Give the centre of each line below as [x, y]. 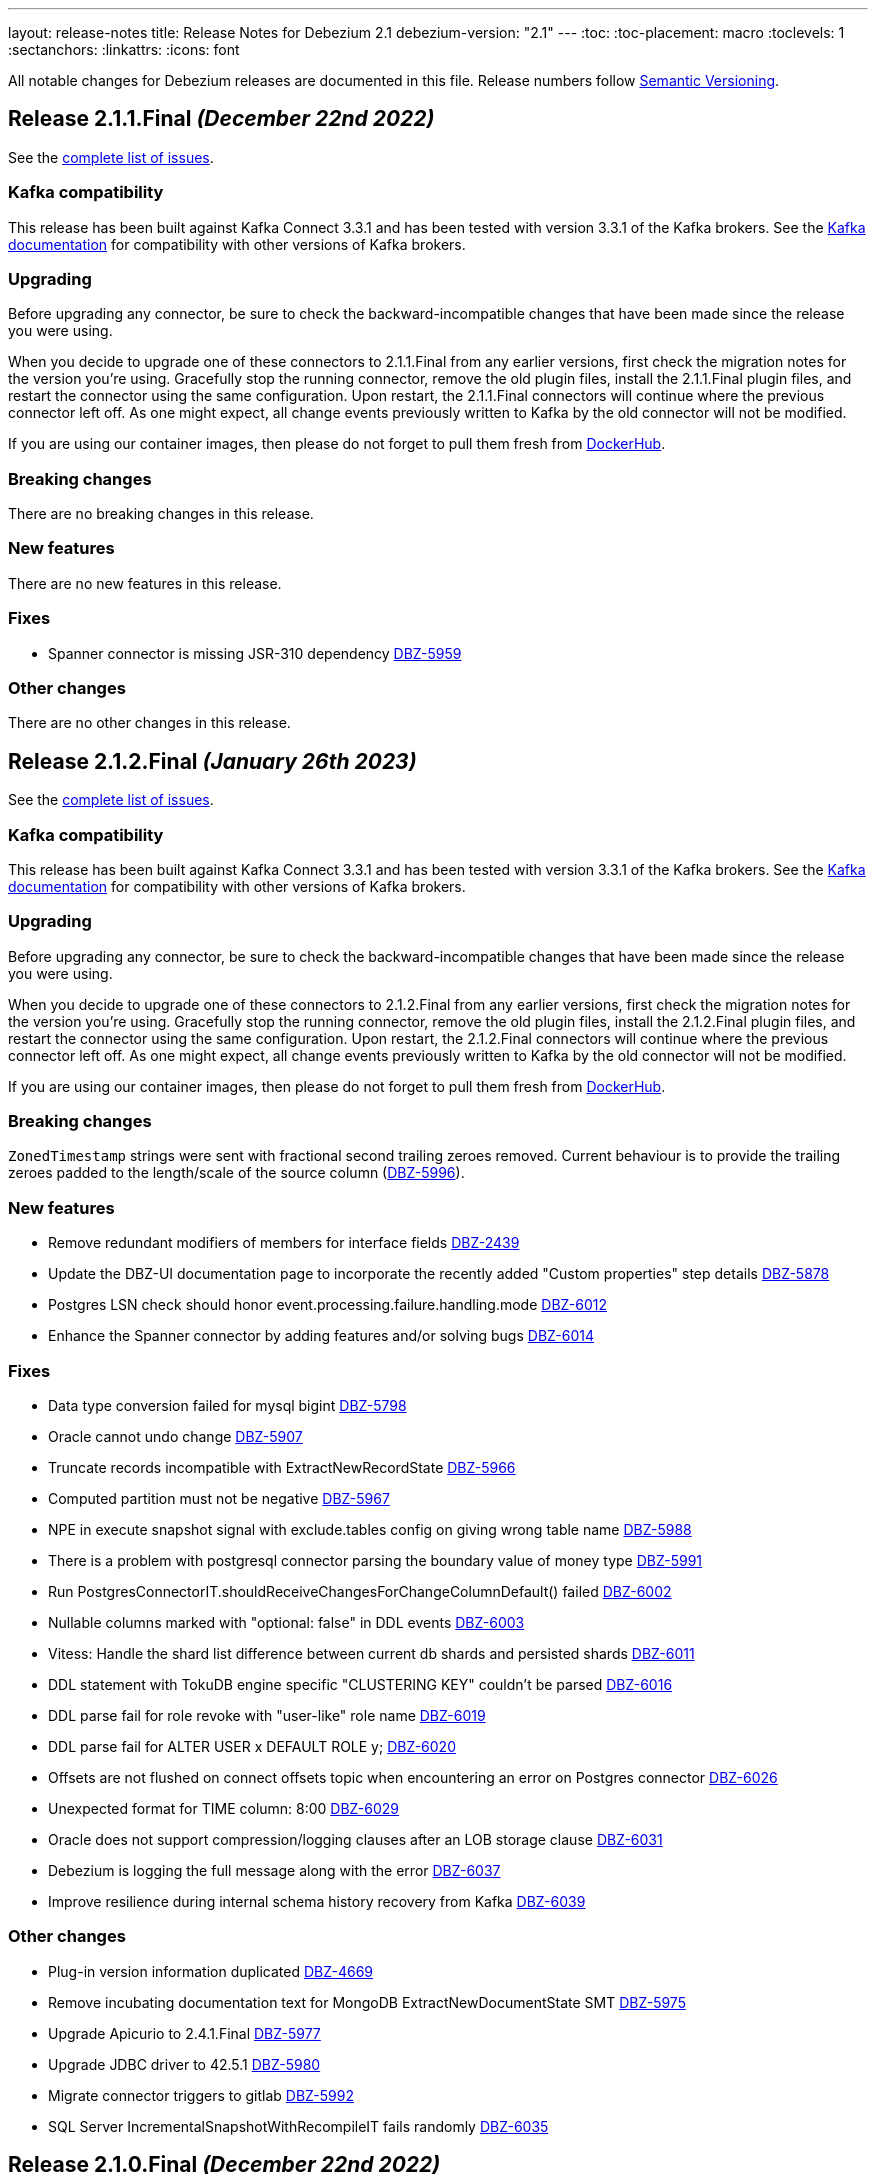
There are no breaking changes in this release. [161, 514]
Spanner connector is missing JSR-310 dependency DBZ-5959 [255, 653]
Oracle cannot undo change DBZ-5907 [175, 1436]
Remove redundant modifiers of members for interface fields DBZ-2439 [284, 1243]
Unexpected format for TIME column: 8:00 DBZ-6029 [224, 1808]
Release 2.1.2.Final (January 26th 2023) [212, 761]
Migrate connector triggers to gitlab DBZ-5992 [201, 2095]
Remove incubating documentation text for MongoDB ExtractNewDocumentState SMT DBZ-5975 [367, 2002]
